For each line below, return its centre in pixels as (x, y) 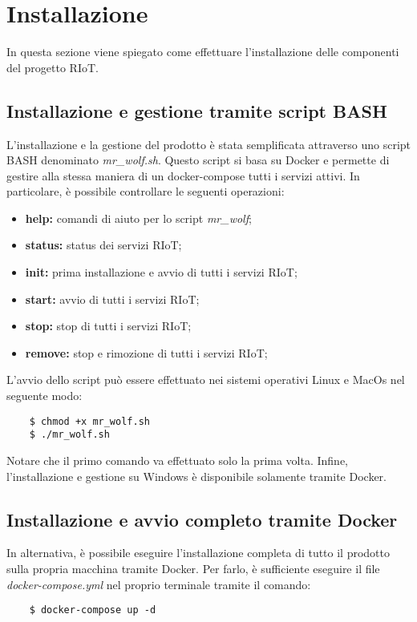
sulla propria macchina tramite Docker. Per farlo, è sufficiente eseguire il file (193, 568)
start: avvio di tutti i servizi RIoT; (112, 299)
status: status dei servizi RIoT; (103, 245)
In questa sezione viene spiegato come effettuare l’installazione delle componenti (203, 52)
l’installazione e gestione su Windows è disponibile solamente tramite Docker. (196, 476)
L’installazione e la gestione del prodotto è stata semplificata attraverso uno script (209, 144)
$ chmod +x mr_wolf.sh (89, 421)
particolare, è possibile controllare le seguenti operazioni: (146, 191)
